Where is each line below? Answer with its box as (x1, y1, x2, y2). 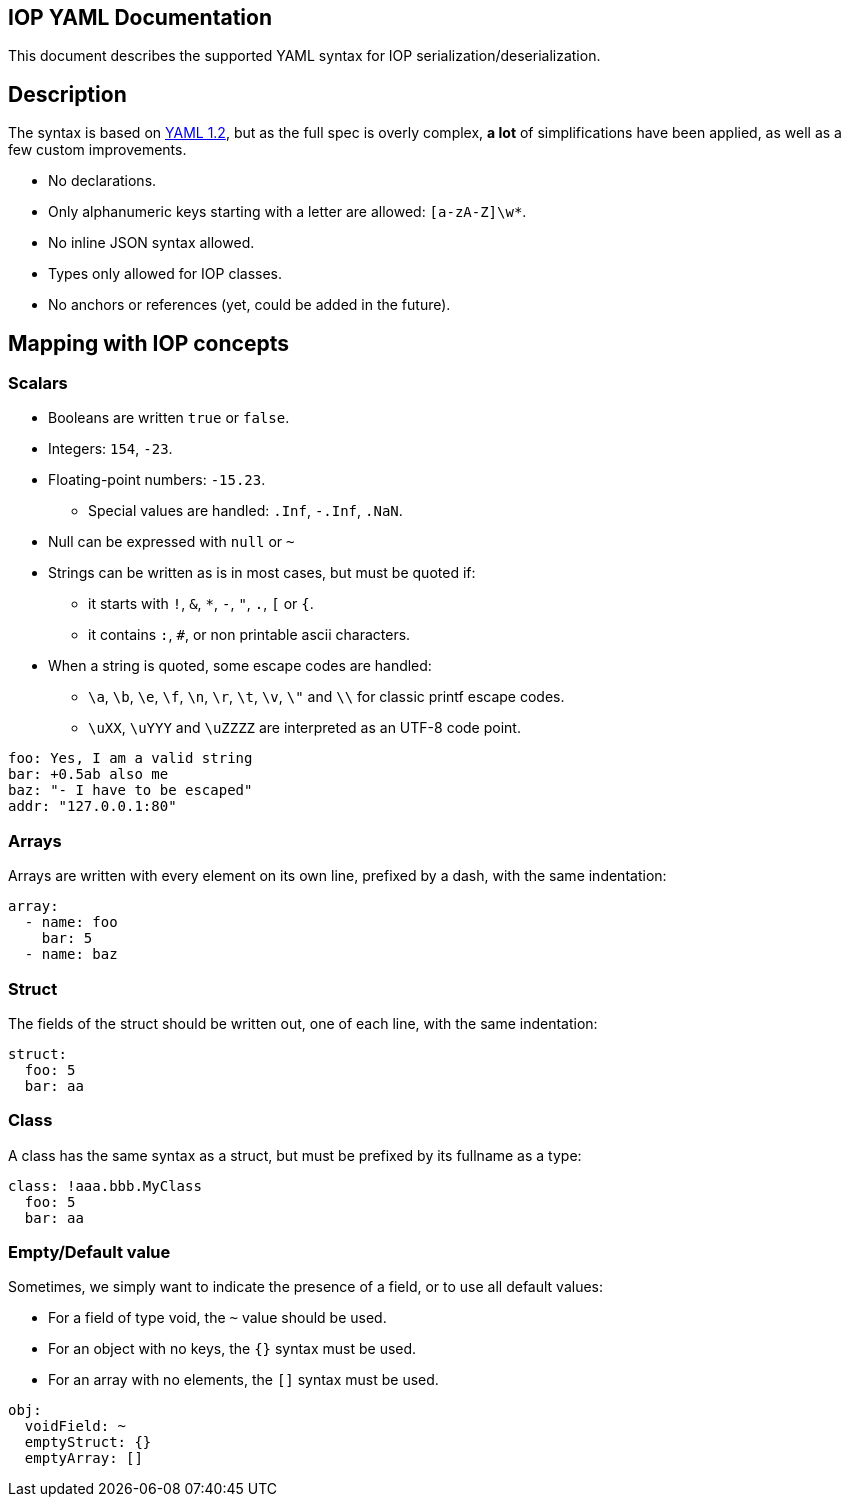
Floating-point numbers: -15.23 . (48, 471, 266, 489)
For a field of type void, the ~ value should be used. (48, 1309, 387, 1327)
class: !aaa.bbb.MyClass (8, 1177, 202, 1194)
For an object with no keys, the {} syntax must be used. (48, 1340, 417, 1358)
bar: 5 (41, 930, 93, 947)
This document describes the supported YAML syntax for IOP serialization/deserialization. (8, 47, 601, 65)
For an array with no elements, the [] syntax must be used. (48, 1371, 439, 1389)
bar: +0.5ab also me (8, 766, 169, 783)
